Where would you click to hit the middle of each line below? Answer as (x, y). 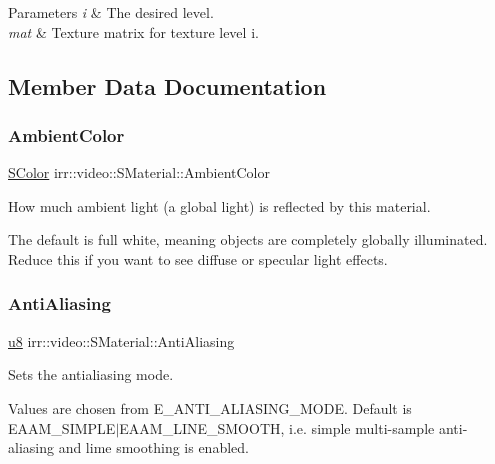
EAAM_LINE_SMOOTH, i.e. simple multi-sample (277, 427)
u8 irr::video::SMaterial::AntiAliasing (121, 340)
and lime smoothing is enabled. (153, 447)
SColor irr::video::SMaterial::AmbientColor (139, 172)
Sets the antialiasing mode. (91, 374)
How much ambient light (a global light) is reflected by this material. (219, 205)
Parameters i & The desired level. (111, 12)
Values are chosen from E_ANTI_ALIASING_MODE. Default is (210, 407)
